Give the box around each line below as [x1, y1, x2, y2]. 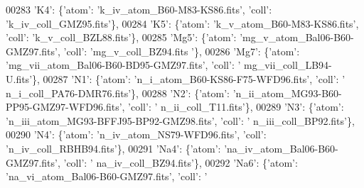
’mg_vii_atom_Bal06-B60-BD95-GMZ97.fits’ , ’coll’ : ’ [6, 57, 241, 72]
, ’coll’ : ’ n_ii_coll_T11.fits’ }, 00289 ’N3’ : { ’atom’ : [122, 99, 344, 114]
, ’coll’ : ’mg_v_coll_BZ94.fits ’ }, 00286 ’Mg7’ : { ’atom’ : [57, 43, 300, 58]
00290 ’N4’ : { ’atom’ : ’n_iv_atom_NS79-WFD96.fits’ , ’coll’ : [6, 127, 267, 142]
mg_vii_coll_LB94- [244, 57, 332, 72]
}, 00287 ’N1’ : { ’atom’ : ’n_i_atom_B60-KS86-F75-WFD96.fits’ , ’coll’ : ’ [32, 71, 346, 86]
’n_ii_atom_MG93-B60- [232, 85, 342, 100]
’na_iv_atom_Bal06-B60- [224, 140, 338, 155]
